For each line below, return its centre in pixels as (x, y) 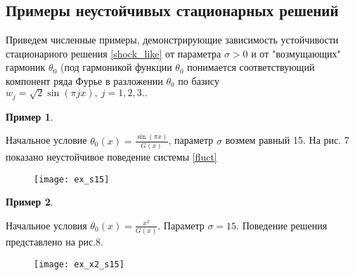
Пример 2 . (30, 202)
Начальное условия (46, 225)
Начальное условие (46, 140)
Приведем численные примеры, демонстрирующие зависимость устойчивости (172, 40)
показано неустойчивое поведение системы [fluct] (111, 157)
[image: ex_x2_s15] (79, 264)
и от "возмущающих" (296, 53)
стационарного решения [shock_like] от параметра (114, 53)
